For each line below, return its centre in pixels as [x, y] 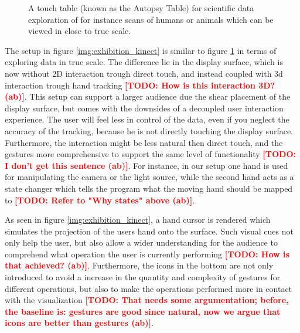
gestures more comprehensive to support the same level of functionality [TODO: [151, 154]
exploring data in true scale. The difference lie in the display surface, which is [144, 62]
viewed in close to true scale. [80, 31]
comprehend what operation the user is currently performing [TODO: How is [147, 254]
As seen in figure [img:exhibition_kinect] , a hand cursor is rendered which [138, 220]
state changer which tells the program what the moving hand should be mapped [149, 188]
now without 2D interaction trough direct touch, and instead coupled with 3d [144, 73]
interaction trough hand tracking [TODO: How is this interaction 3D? [140, 85]
